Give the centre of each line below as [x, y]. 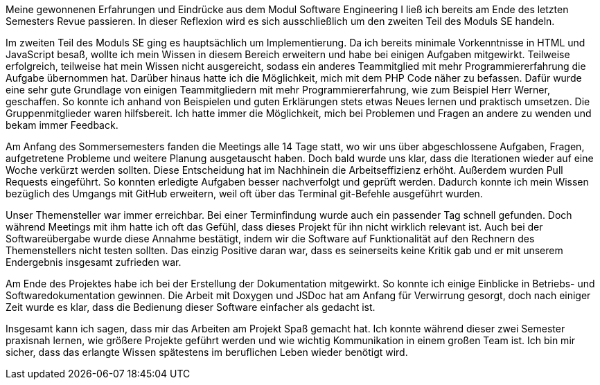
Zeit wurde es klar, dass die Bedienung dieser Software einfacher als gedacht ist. [191, 307]
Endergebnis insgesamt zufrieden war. [94, 262]
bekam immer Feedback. [62, 125]
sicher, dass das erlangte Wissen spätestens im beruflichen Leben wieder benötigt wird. [207, 352]
